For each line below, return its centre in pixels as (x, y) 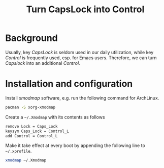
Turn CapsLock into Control (85, 9)
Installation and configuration (69, 84)
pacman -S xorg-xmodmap (30, 107)
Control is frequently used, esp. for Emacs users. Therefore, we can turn (81, 58)
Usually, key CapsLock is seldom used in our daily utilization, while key (79, 52)
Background (31, 38)
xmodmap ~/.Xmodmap (26, 160)
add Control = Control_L (31, 136)
